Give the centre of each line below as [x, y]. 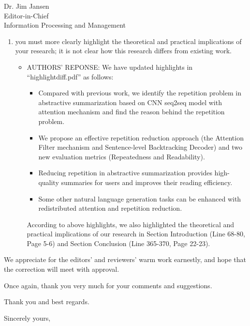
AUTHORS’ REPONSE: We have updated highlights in [110, 67]
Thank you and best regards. [47, 302]
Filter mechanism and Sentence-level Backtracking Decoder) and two [140, 147]
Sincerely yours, [27, 318]
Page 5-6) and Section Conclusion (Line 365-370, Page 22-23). [118, 243]
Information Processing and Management [65, 25]
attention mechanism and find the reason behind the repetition [132, 112]
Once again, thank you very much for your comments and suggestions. [108, 285]
